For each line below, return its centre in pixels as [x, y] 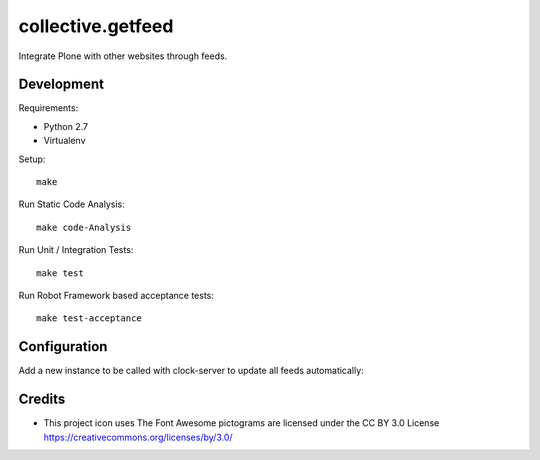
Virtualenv [64, 141]
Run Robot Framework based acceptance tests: [116, 295]
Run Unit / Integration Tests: [76, 250]
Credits [42, 399]
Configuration [63, 346]
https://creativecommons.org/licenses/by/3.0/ [138, 437]
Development [61, 84]
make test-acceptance [89, 318]
